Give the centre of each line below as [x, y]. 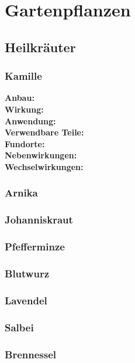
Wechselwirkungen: [44, 166]
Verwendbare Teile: [44, 132]
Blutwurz [27, 273]
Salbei [19, 327]
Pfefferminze [35, 247]
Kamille [23, 76]
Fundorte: [25, 143]
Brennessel [30, 354]
